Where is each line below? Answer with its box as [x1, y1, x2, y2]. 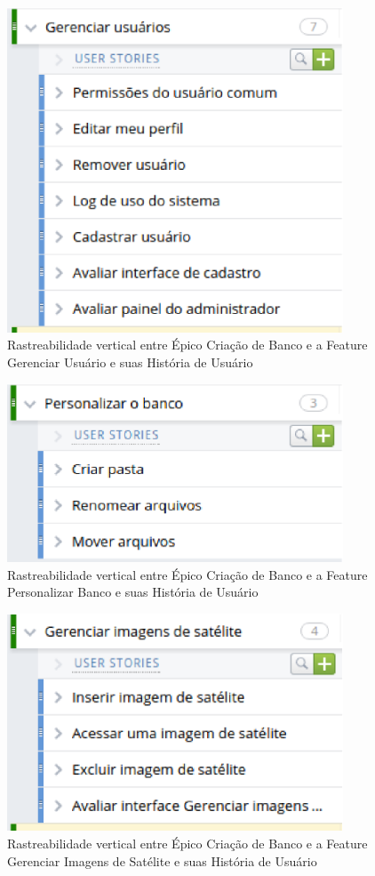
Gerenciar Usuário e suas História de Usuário [7, 352, 253, 371]
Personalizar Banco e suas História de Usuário [7, 583, 259, 601]
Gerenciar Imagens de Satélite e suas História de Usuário [7, 851, 317, 870]
